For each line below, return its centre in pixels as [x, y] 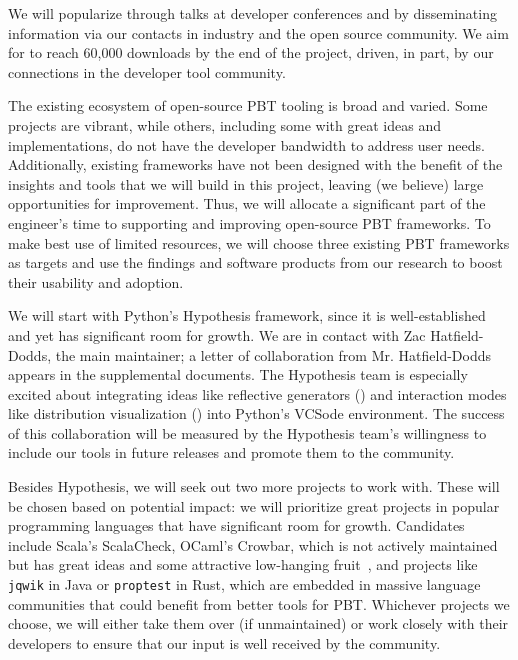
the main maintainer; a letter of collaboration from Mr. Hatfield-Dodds [273, 354]
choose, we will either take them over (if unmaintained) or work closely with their [258, 623]
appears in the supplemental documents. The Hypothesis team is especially [238, 374]
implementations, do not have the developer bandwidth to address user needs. [246, 144]
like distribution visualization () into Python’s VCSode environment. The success [256, 413]
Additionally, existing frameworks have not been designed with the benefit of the [255, 164]
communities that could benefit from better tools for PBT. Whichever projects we [259, 603]
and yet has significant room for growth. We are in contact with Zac [217, 334]
